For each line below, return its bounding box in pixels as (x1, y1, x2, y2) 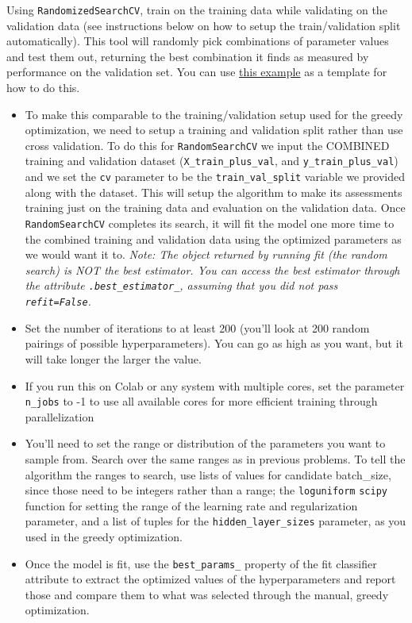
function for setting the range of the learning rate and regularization (25, 497, 358, 513)
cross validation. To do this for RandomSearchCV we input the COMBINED (25, 137, 390, 153)
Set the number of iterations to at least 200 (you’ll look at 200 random (25, 319, 370, 336)
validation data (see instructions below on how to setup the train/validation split (6, 17, 401, 33)
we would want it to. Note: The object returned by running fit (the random (25, 246, 387, 263)
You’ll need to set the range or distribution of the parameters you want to (25, 435, 386, 452)
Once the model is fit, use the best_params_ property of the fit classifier (25, 555, 377, 571)
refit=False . (25, 293, 91, 310)
